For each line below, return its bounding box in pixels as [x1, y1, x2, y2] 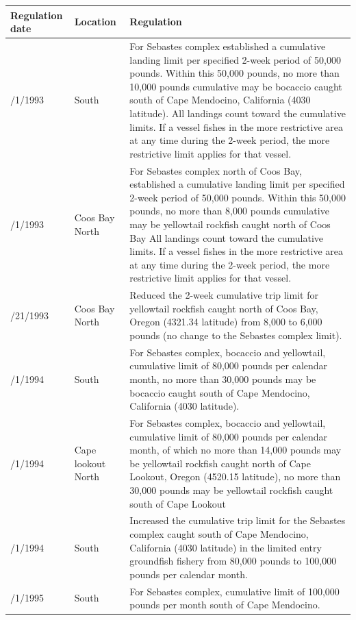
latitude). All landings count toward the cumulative [129, 106, 346, 120]
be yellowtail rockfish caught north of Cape [129, 456, 311, 470]
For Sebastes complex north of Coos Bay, [129, 163, 302, 177]
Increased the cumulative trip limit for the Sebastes [129, 513, 346, 528]
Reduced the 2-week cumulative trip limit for [129, 288, 318, 302]
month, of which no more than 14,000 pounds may [129, 443, 342, 457]
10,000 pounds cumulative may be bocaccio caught [129, 79, 342, 93]
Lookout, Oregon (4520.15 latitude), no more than [129, 469, 341, 484]
